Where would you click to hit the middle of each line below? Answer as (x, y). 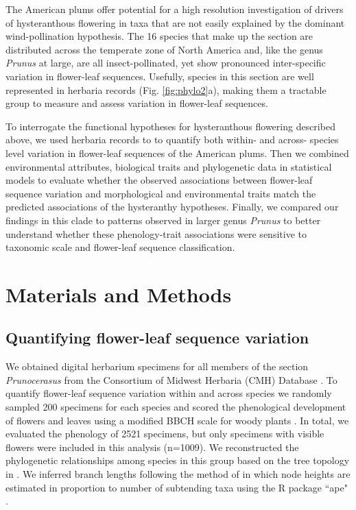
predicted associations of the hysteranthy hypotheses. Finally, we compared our (172, 207)
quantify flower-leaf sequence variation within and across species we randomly (169, 393)
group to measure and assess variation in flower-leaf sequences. (137, 103)
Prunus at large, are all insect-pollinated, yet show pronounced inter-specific (166, 63)
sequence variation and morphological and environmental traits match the (161, 193)
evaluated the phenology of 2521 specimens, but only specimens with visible (165, 434)
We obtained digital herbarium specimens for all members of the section (157, 366)
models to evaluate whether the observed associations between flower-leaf (159, 180)
